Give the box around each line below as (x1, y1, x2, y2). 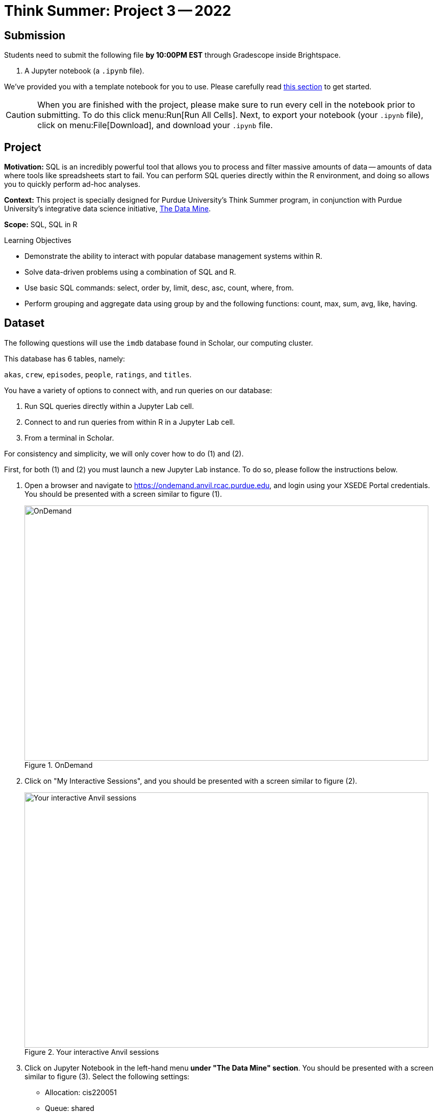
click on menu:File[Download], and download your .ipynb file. (37, 120, 273, 131)
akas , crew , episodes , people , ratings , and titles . (4, 370, 192, 379)
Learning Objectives (4, 236, 71, 245)
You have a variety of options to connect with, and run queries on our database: (4, 385, 272, 395)
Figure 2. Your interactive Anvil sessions (24, 1047, 159, 1056)
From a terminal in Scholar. (24, 433, 114, 442)
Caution (6, 110, 36, 120)
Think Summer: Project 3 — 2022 (4, 2, 232, 19)
